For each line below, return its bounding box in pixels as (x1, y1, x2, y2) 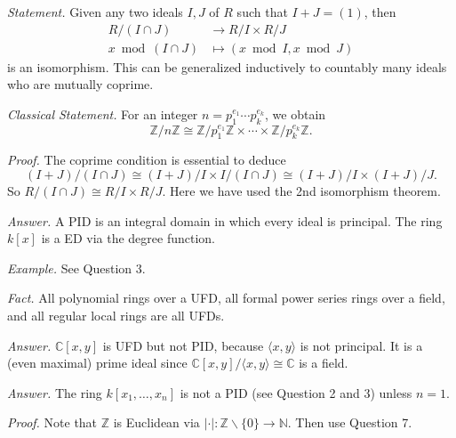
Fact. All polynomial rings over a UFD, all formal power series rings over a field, (7, 288, 445, 307)
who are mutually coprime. (7, 75, 154, 93)
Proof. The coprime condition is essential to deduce (7, 150, 286, 169)
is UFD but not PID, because (102, 336, 264, 354)
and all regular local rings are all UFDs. (7, 306, 225, 324)
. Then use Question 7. (287, 413, 412, 432)
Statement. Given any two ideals (7, 3, 183, 20)
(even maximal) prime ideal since (7, 353, 188, 372)
